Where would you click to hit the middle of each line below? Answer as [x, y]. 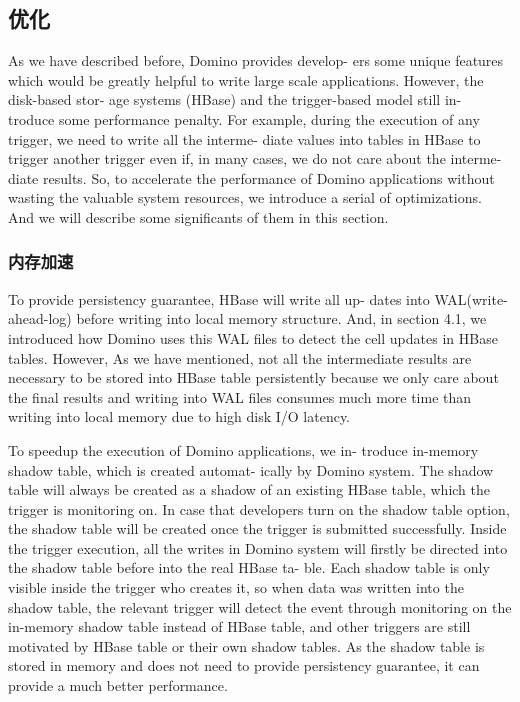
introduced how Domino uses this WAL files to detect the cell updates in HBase [253, 337]
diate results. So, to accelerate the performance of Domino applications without [251, 177]
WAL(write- [471, 298]
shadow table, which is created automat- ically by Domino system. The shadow [251, 469]
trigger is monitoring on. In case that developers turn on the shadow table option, [259, 508]
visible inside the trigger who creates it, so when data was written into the [236, 587]
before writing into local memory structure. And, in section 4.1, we [281, 318]
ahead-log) [40, 318]
